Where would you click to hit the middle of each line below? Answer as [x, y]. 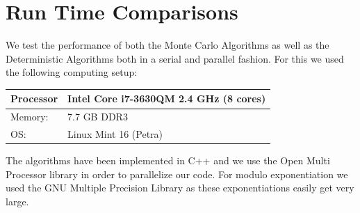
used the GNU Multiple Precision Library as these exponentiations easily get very [180, 188]
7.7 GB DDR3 [98, 117]
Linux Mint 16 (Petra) [115, 134]
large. [17, 201]
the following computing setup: [72, 72]
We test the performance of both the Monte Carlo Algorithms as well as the [167, 45]
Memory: [30, 117]
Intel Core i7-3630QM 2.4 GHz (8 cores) [167, 98]
